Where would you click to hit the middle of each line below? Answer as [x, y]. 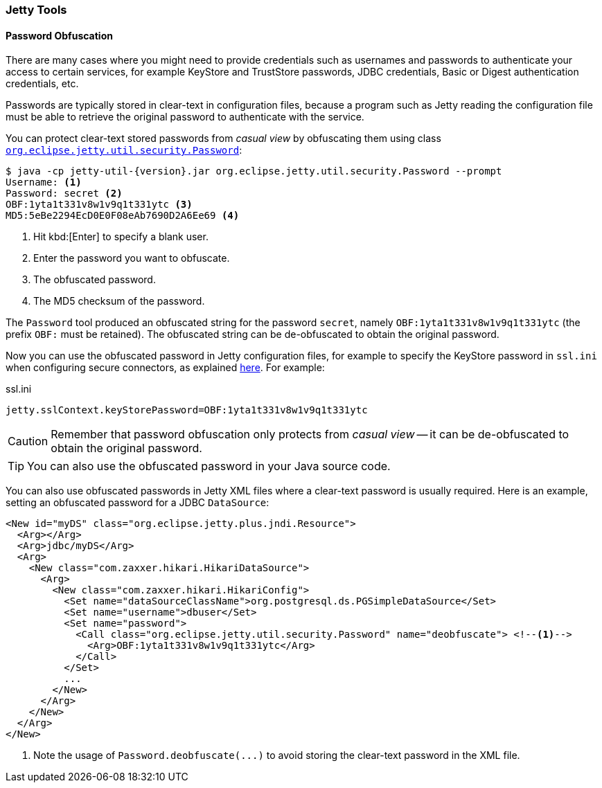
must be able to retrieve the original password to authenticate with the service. [185, 117]
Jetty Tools [36, 10]
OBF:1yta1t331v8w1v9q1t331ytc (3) [99, 205]
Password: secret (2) [64, 194]
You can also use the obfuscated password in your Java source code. [209, 466]
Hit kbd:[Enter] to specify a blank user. [121, 237]
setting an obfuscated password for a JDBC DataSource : [138, 503]
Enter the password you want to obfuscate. [132, 258]
